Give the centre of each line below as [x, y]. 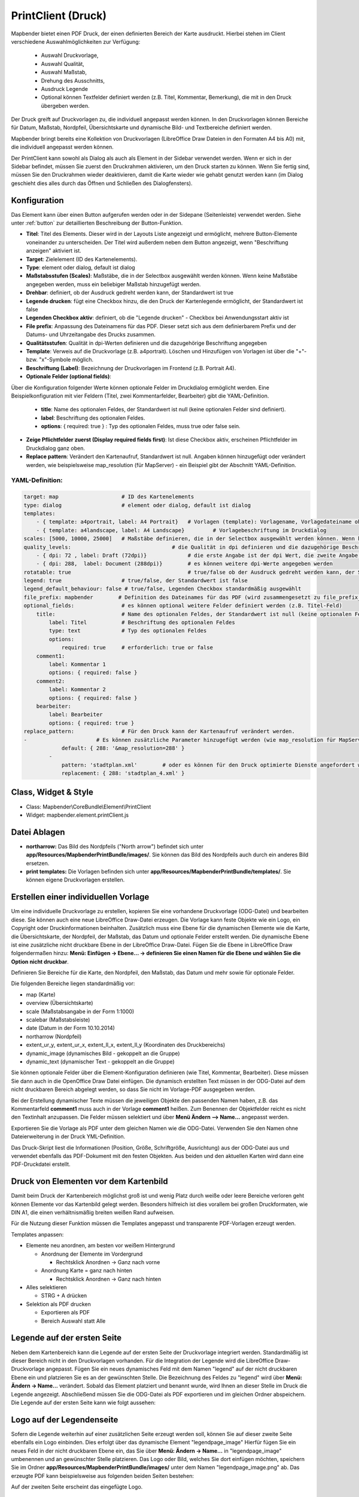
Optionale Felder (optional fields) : [69, 377]
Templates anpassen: [37, 1234]
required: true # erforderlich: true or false [137, 648]
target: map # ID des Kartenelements [109, 497]
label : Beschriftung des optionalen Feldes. [93, 418]
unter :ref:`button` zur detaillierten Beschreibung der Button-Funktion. [97, 223]
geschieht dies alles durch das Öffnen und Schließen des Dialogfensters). [102, 183]
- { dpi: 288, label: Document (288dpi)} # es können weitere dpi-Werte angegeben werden [185, 564]
